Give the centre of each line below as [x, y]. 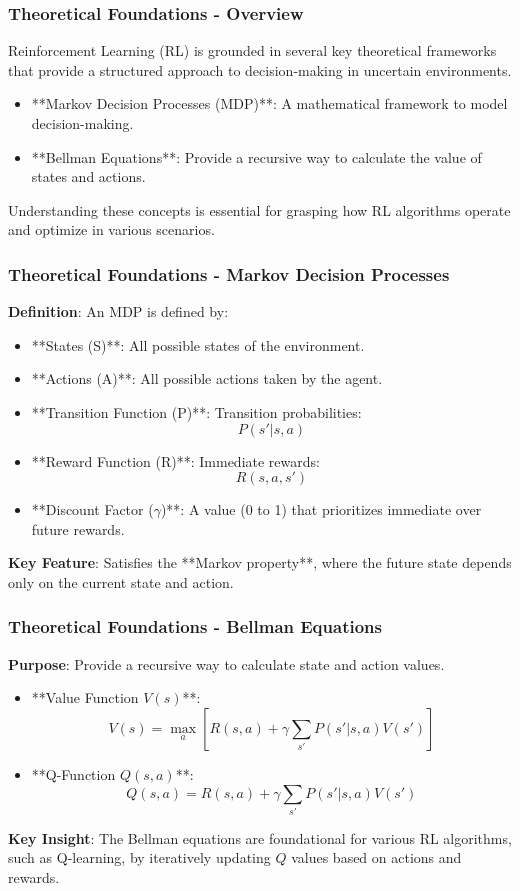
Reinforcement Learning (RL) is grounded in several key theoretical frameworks [252, 50]
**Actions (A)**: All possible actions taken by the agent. [207, 378]
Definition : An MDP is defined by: [118, 311]
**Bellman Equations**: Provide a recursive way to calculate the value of [256, 156]
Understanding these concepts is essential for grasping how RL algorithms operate [259, 209]
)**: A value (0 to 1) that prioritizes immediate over [321, 509]
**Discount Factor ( [92, 509]
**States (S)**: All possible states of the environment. [198, 344]
